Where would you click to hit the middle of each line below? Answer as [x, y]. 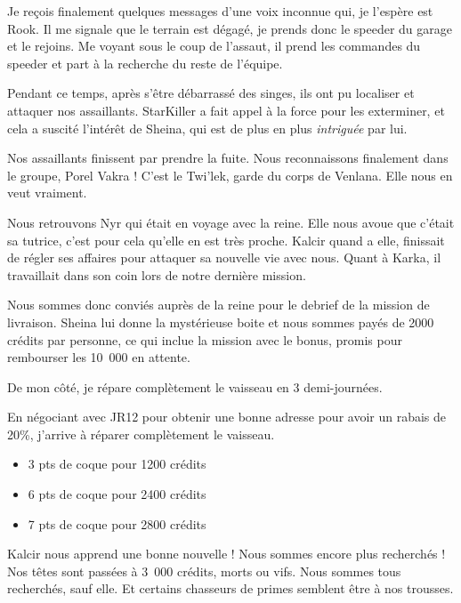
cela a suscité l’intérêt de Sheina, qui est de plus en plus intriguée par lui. [207, 128]
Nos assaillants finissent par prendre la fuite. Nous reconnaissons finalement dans [228, 158]
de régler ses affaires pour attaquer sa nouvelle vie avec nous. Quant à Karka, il [224, 257]
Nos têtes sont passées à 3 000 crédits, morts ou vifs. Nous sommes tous [204, 571]
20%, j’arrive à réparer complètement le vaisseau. [141, 434]
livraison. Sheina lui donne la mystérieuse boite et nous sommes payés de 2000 [221, 322]
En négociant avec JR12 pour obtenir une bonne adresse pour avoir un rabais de [227, 417]
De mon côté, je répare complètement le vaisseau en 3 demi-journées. [195, 386]
